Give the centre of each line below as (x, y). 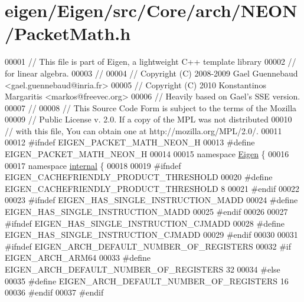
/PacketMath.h (68, 33)
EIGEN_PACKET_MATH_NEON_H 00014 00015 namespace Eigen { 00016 (147, 154)
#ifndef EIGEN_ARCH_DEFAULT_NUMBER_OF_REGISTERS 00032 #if (148, 246)
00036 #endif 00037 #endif (54, 292)
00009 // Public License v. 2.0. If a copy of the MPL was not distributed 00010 (148, 119)
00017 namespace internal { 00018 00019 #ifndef (93, 165)
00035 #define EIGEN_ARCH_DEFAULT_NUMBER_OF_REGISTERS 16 (147, 281)
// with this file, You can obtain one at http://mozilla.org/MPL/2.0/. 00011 (143, 130)
